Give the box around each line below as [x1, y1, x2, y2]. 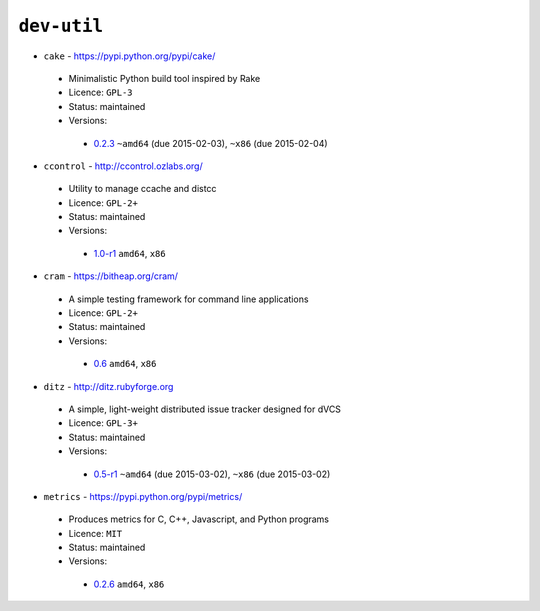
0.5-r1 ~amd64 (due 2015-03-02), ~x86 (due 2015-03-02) [93, 468, 331, 480]
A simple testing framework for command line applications [68, 293, 309, 305]
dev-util [18, 15, 104, 37]
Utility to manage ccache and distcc [68, 183, 217, 195]
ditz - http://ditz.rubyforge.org [43, 380, 174, 392]
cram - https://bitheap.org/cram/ [43, 270, 179, 282]
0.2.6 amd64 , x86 [93, 578, 165, 590]
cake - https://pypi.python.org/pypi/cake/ [43, 50, 216, 62]
